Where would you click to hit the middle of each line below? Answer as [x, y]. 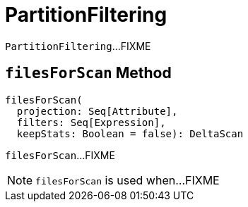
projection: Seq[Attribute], [97, 111]
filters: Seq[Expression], [91, 122]
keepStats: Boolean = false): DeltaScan [130, 133]
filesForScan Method [88, 73]
